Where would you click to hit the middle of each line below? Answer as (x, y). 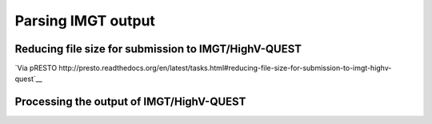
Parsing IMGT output (85, 21)
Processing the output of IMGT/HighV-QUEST (130, 102)
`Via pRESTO (36, 68)
